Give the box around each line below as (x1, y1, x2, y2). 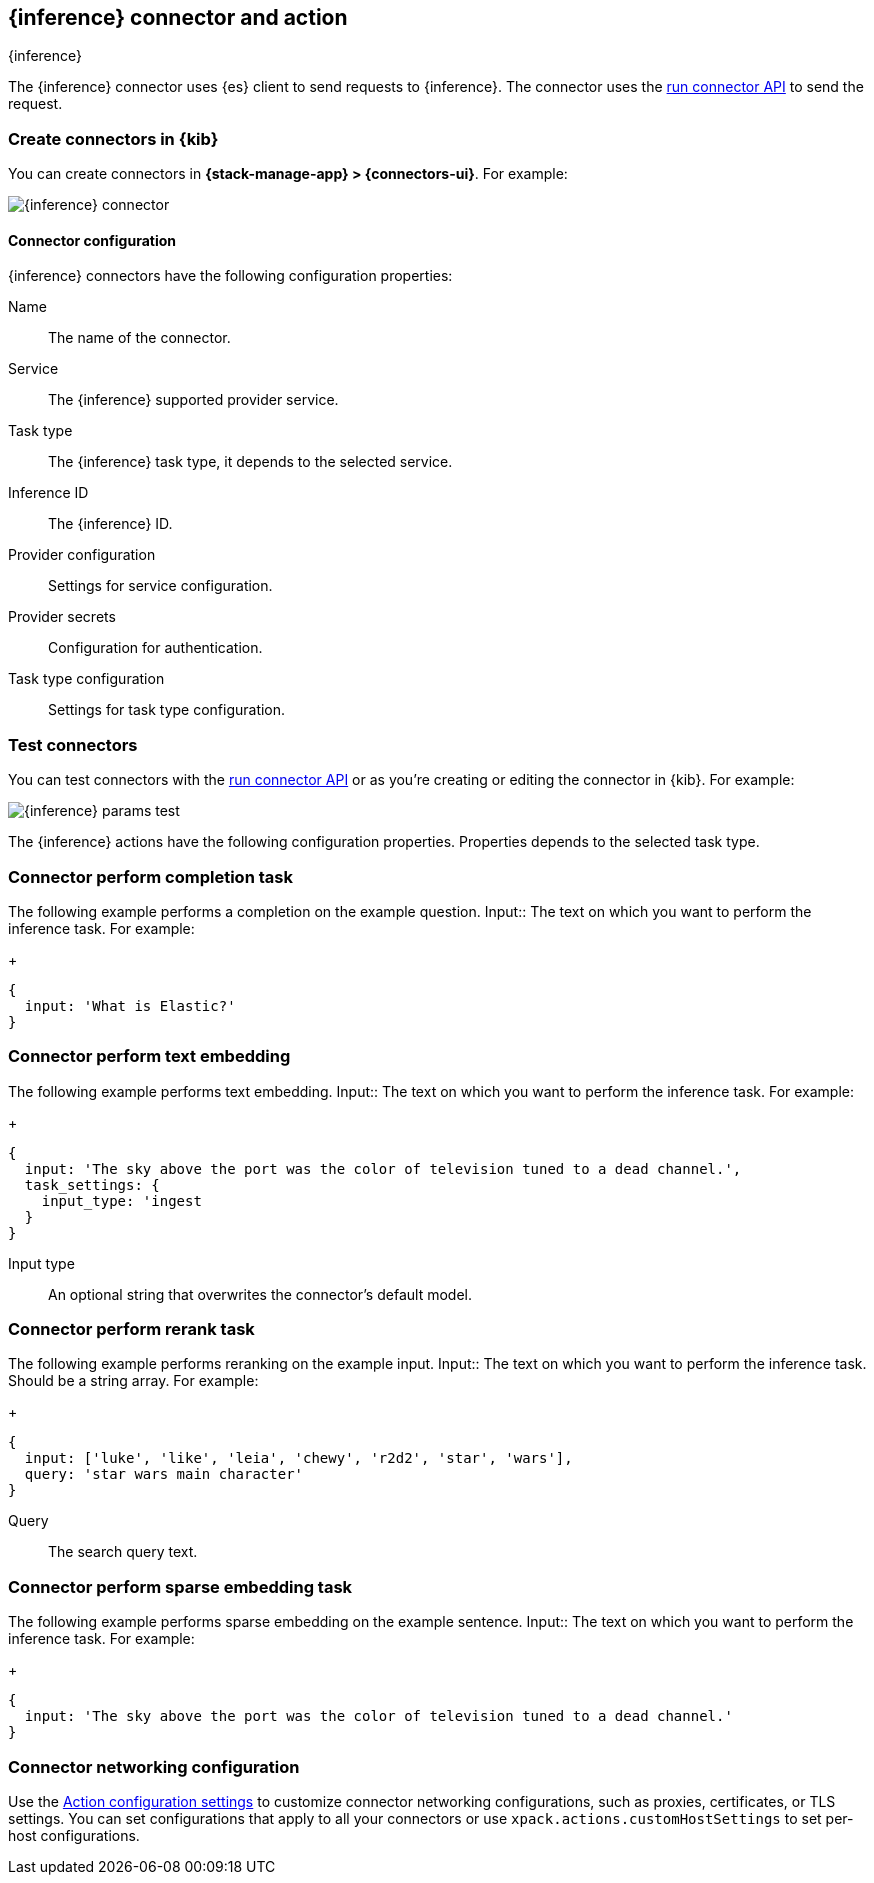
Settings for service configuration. (48, 577, 273, 595)
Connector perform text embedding (8, 1046, 291, 1067)
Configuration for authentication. (48, 639, 263, 657)
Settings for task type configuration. (48, 701, 286, 719)
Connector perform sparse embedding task (8, 1576, 353, 1597)
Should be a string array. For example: (8, 1372, 259, 1390)
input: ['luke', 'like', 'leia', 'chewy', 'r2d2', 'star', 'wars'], (24, 1450, 573, 1467)
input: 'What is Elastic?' (24, 997, 236, 1014)
